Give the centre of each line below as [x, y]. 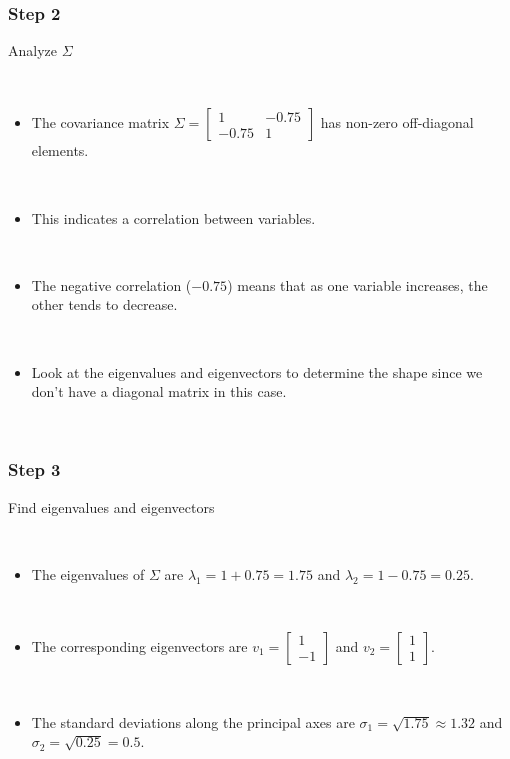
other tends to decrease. [104, 304]
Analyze [32, 50]
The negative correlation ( [111, 284]
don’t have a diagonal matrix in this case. [159, 391]
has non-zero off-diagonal [397, 122]
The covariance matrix [100, 122]
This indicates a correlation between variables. [173, 217]
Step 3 [34, 469]
